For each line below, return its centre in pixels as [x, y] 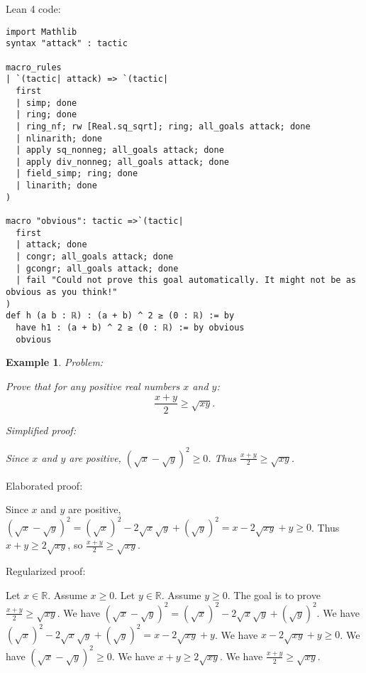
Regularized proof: [46, 571]
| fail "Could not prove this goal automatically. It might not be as [186, 280]
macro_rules [34, 67]
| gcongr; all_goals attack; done [97, 268]
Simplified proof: [41, 430]
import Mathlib [41, 32]
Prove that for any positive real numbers [93, 386]
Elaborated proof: [44, 485]
